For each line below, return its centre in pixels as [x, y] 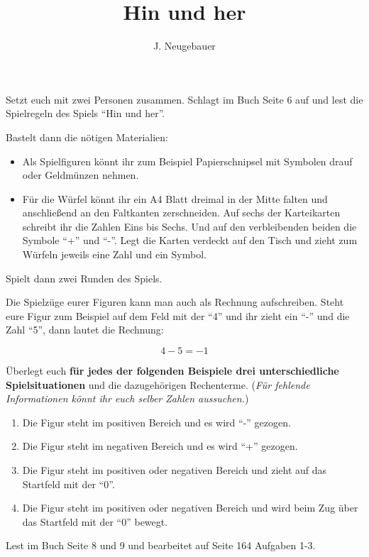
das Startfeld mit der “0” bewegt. [95, 521]
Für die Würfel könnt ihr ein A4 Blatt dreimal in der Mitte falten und [175, 198]
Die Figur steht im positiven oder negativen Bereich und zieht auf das [175, 470]
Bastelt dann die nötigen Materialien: [87, 137]
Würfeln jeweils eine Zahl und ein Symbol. [114, 254]
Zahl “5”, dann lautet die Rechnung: [85, 330]
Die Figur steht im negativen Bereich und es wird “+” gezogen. [160, 446]
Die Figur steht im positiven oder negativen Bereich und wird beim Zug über [190, 508]
